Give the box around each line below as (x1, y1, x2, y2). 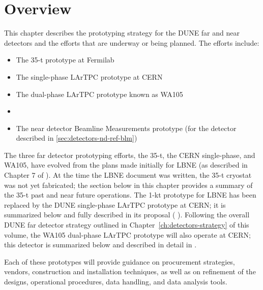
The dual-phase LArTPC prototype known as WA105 (16, 88, 183, 99)
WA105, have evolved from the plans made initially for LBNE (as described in (4, 159, 248, 170)
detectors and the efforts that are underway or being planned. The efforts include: (4, 37, 259, 48)
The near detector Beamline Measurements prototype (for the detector (16, 122, 237, 133)
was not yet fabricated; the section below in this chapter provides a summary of (4, 179, 253, 190)
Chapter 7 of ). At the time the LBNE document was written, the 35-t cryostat (4, 170, 252, 180)
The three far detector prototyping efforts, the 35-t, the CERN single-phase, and (4, 149, 255, 160)
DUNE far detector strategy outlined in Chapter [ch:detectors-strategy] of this (4, 219, 249, 230)
